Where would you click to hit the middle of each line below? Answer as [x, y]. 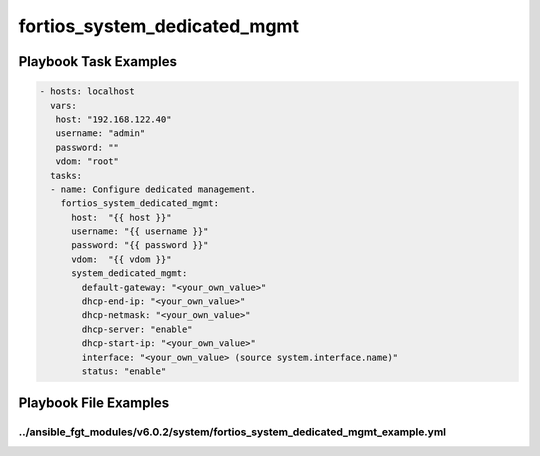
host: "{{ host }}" [121, 217]
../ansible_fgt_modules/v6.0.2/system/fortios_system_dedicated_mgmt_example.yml [232, 432]
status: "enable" [124, 371]
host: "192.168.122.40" [113, 119]
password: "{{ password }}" [140, 245]
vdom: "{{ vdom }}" [121, 259]
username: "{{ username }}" [140, 231]
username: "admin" [100, 133]
